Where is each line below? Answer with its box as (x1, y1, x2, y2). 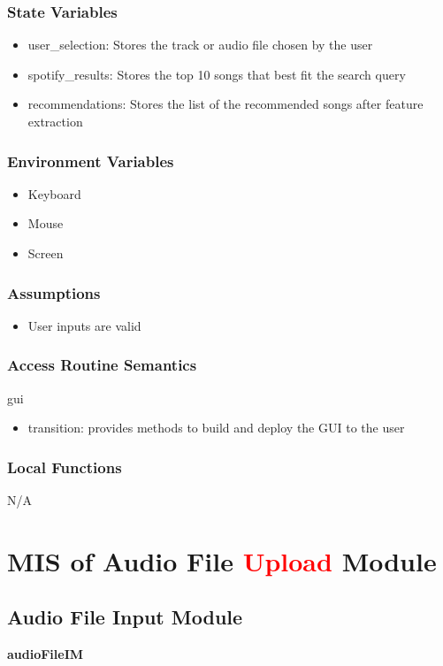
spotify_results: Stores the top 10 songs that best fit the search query (27, 65, 406, 83)
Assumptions (7, 281, 101, 303)
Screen (27, 244, 64, 262)
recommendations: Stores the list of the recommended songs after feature (27, 95, 424, 113)
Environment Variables (7, 149, 174, 172)
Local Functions (7, 455, 122, 478)
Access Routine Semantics (7, 354, 197, 376)
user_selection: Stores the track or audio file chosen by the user (27, 35, 373, 54)
